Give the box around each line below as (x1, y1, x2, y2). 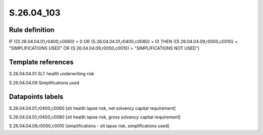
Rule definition (9, 26, 55, 34)
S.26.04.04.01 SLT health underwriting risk (9, 71, 94, 77)
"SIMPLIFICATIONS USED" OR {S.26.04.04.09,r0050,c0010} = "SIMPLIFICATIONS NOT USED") (9, 45, 200, 51)
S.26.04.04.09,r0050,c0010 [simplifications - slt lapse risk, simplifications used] (9, 123, 170, 129)
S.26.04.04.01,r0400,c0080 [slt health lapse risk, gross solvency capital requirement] (9, 114, 181, 120)
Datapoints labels (9, 92, 63, 101)
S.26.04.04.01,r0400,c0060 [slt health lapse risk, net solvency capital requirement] (9, 105, 176, 111)
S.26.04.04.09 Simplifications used (9, 80, 79, 85)
